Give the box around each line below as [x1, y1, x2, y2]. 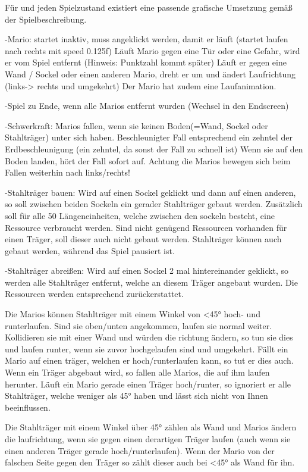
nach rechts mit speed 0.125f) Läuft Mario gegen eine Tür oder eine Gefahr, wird [5, 44, 300, 57]
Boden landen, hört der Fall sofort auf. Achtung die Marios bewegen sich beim [5, 154, 291, 167]
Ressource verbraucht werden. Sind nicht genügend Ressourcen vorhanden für [5, 221, 287, 233]
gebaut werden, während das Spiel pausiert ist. [5, 244, 175, 257]
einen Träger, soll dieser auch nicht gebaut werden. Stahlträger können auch [5, 233, 282, 245]
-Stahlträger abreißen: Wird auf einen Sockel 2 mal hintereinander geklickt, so [5, 264, 289, 277]
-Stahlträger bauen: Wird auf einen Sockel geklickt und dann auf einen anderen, [5, 186, 296, 198]
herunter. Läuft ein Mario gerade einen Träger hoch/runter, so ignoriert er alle [5, 377, 291, 390]
